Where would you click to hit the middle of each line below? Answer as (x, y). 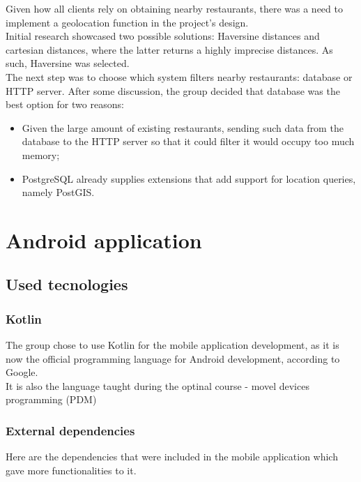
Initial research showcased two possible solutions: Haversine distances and (163, 36)
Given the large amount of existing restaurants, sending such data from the (183, 127)
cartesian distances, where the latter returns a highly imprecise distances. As (169, 49)
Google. (22, 372)
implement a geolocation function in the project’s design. (127, 22)
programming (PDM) (51, 399)
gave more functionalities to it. (71, 470)
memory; (41, 155)
